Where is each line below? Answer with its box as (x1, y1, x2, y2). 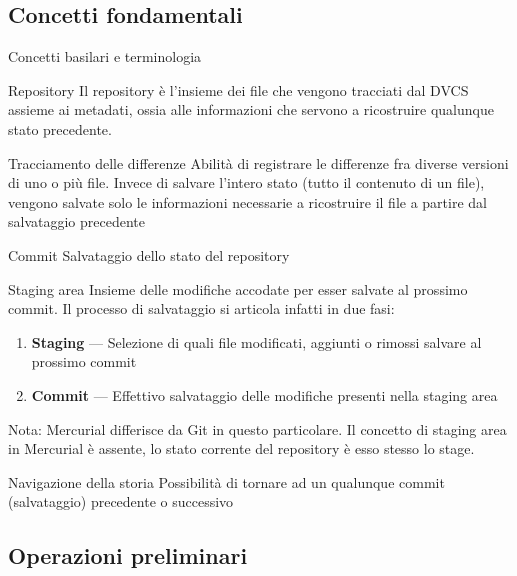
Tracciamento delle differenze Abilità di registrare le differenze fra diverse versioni (8, 152, 509, 173)
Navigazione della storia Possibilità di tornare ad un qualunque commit (8, 471, 445, 492)
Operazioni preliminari (8, 540, 248, 571)
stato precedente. (8, 118, 112, 139)
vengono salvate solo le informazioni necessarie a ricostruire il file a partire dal (8, 191, 487, 212)
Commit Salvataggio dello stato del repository (8, 244, 290, 265)
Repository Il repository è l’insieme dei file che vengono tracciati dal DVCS (8, 79, 469, 100)
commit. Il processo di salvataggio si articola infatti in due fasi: (8, 298, 395, 319)
